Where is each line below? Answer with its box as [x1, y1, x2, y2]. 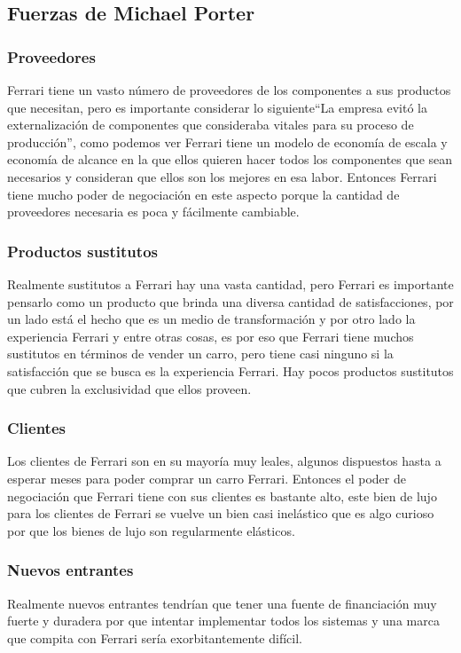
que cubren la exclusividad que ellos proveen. [7, 379, 252, 397]
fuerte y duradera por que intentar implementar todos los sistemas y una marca [7, 611, 440, 630]
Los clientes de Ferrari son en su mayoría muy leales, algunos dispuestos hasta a [7, 452, 441, 470]
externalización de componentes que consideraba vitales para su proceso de [7, 115, 414, 134]
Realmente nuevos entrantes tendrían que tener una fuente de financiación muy [7, 594, 437, 612]
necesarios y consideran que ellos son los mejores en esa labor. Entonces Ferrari [7, 167, 437, 185]
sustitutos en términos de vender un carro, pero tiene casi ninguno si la [7, 344, 394, 363]
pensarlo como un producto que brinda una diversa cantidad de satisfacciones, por [7, 292, 454, 311]
